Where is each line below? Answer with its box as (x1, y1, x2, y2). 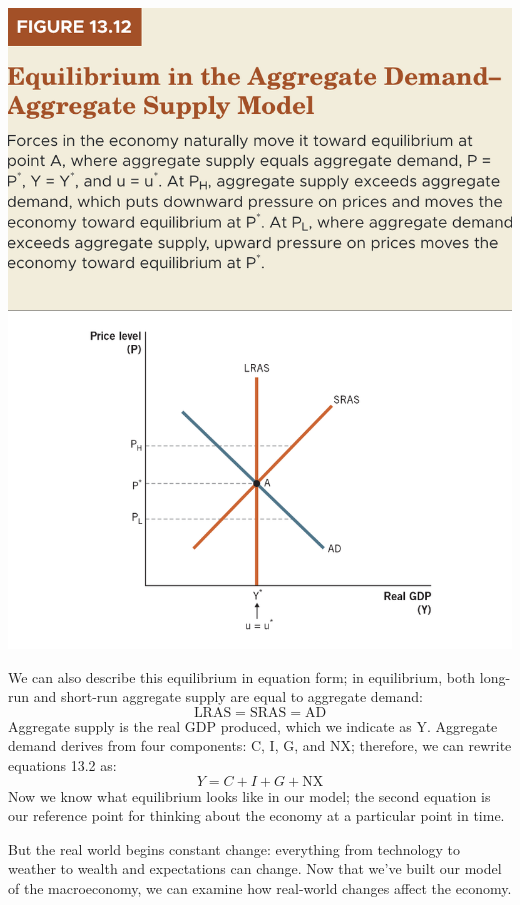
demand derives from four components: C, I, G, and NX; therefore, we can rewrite (8, 735, 512, 756)
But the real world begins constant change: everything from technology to (8, 838, 461, 859)
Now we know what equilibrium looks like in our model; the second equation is (8, 785, 491, 806)
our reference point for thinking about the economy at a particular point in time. (8, 805, 505, 826)
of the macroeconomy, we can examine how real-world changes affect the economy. (8, 878, 512, 899)
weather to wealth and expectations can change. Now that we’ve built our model (8, 858, 502, 879)
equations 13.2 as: (8, 755, 117, 776)
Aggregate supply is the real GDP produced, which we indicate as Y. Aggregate (8, 715, 498, 736)
